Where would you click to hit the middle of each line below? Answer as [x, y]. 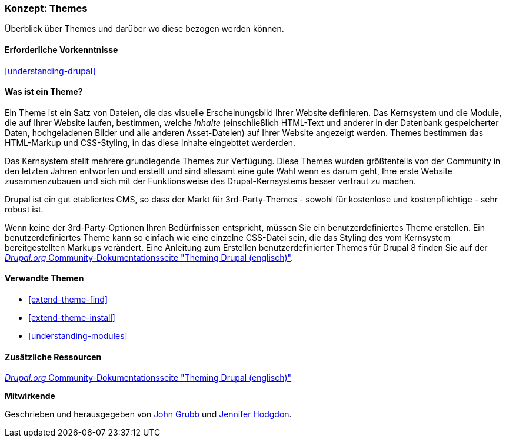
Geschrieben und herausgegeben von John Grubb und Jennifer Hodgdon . [148, 414]
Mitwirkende [30, 396]
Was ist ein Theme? [44, 92]
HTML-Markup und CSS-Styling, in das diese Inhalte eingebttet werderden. [150, 142]
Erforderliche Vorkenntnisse [61, 49]
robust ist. [24, 209]
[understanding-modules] [78, 336]
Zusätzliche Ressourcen [53, 357]
